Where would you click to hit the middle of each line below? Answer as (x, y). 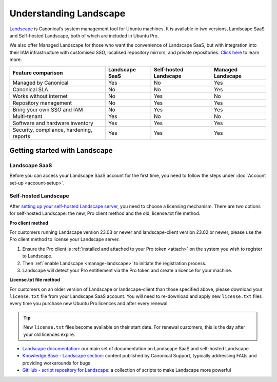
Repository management (42, 103)
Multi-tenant (27, 116)
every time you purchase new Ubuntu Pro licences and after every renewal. (89, 304)
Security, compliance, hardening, (52, 130)
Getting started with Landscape (61, 150)
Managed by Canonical (41, 83)
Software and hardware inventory (53, 123)
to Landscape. (37, 256)
